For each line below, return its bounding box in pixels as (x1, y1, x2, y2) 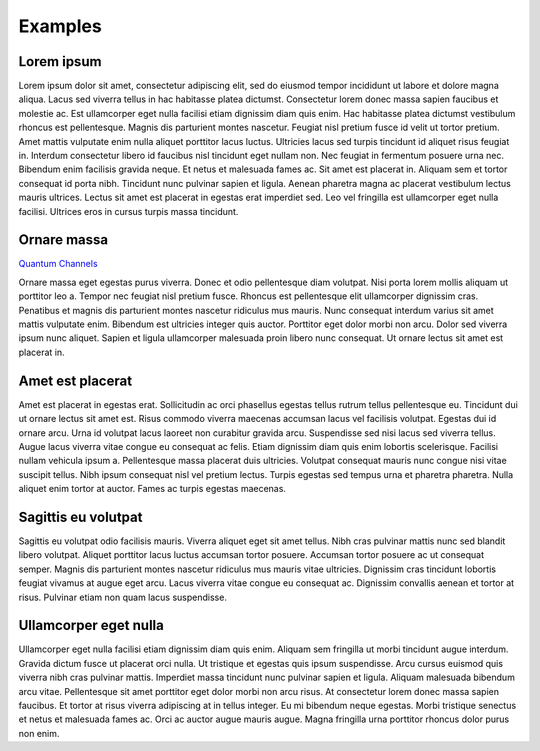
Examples (18, 15, 102, 37)
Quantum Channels (18, 258, 99, 270)
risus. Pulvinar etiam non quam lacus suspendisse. (18, 591, 227, 603)
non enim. (18, 727, 60, 739)
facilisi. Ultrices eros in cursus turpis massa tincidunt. (18, 205, 239, 217)
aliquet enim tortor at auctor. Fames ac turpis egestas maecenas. (18, 483, 287, 495)
